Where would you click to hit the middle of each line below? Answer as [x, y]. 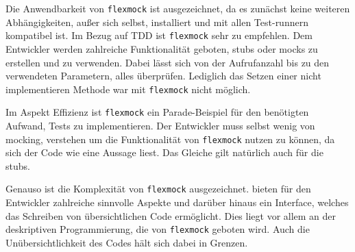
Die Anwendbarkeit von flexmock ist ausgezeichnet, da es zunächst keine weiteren [178, 8]
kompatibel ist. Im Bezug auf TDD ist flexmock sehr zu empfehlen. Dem [159, 35]
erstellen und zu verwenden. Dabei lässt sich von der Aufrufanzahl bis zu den [168, 62]
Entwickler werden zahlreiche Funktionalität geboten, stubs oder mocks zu [162, 48]
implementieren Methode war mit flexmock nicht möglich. [128, 89]
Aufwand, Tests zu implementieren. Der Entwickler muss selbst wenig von [160, 125]
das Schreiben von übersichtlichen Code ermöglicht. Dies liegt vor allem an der [171, 215]
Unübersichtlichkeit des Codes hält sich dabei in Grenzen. [127, 242]
